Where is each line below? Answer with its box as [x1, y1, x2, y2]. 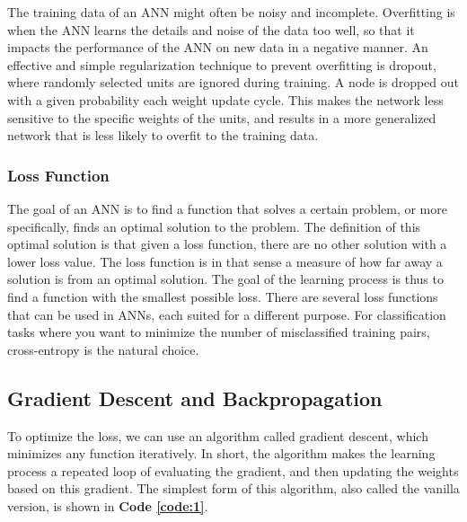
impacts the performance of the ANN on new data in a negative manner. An [7, 38, 428, 57]
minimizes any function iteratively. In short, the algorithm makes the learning [7, 444, 436, 463]
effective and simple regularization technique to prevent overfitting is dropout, [7, 55, 436, 74]
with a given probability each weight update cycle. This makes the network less [7, 90, 444, 109]
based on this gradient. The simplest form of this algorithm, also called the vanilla [7, 479, 460, 498]
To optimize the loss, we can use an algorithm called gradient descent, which [7, 426, 428, 445]
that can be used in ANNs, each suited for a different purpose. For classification [7, 305, 446, 323]
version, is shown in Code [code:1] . [7, 496, 208, 515]
